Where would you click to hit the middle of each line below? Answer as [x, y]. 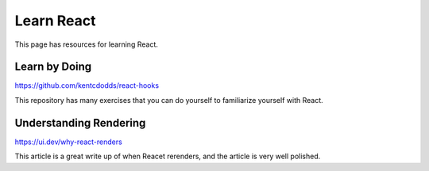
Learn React [55, 21]
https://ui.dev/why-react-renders [68, 142]
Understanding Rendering [80, 123]
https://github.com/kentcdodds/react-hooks [87, 85]
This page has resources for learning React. [86, 44]
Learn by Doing [53, 67]
